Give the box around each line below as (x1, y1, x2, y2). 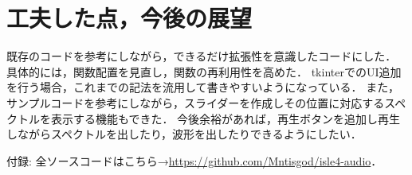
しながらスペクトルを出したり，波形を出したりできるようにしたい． (6, 126, 362, 142)
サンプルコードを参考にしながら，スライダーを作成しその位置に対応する (6, 94, 385, 111)
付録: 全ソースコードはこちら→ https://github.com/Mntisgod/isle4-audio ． (6, 152, 383, 169)
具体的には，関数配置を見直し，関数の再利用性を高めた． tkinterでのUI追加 (6, 63, 402, 80)
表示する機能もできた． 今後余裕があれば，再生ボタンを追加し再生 (50, 110, 401, 126)
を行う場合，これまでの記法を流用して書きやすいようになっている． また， (6, 79, 399, 95)
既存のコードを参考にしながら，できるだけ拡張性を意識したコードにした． (6, 48, 397, 64)
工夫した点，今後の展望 (6, 2, 253, 34)
